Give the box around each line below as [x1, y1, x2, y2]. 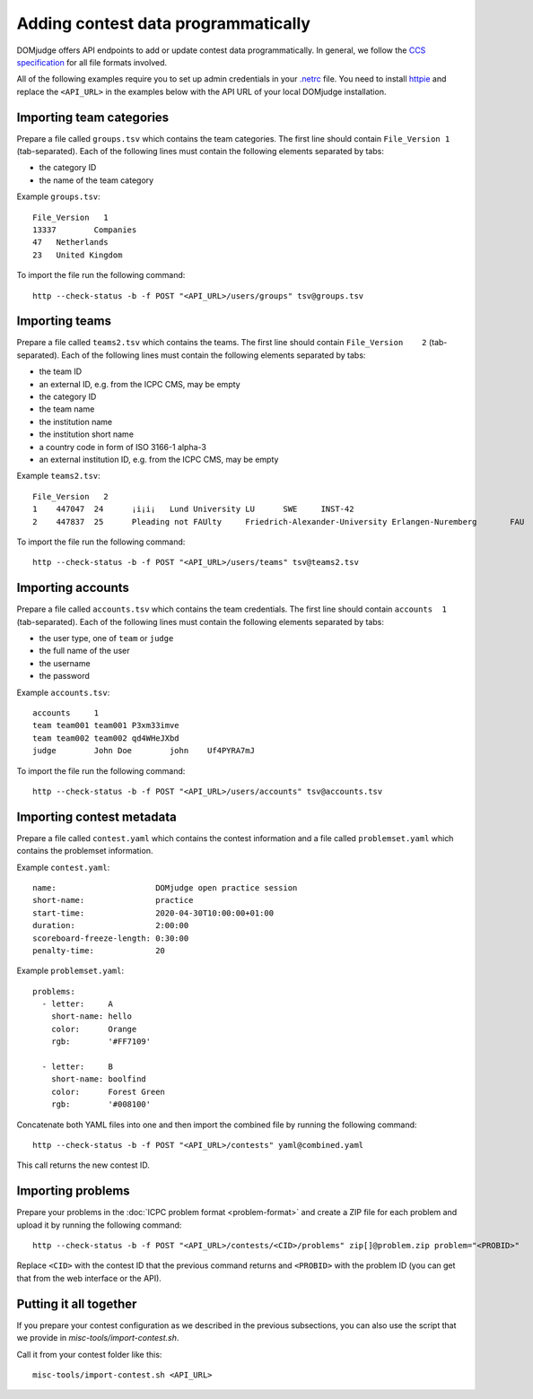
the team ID [39, 366, 83, 377]
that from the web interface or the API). [16, 1273, 162, 1283]
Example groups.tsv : [16, 191, 100, 202]
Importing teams [16, 314, 112, 329]
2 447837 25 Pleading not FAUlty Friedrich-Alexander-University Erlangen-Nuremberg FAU [32, 517, 525, 526]
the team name [39, 404, 95, 414]
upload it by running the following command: [16, 1220, 182, 1230]
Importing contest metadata [16, 809, 177, 824]
